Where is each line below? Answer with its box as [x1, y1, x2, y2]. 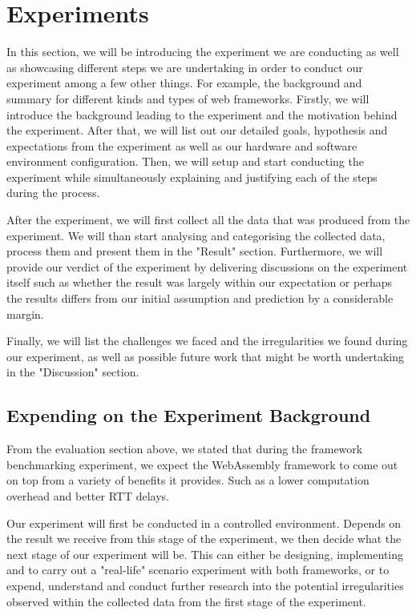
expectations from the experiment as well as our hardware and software [6, 137, 357, 154]
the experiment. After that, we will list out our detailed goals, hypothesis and [6, 122, 388, 139]
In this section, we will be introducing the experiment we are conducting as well [6, 43, 399, 60]
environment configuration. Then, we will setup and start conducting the [6, 153, 364, 170]
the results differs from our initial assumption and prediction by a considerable [6, 290, 394, 307]
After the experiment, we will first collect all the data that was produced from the [6, 211, 410, 228]
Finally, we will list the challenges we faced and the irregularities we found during [6, 332, 408, 349]
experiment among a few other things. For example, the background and [6, 74, 362, 91]
